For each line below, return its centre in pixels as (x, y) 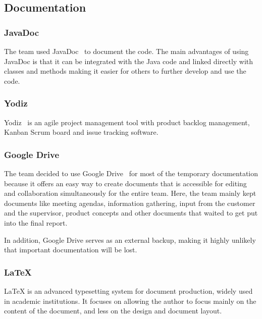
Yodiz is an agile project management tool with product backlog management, (127, 122)
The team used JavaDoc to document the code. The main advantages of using (126, 51)
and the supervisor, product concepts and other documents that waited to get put (131, 213)
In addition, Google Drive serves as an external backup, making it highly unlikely (130, 240)
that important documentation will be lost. (71, 250)
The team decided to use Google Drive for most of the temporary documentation (131, 173)
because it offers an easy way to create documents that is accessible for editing (125, 183)
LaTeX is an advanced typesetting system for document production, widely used (128, 290)
